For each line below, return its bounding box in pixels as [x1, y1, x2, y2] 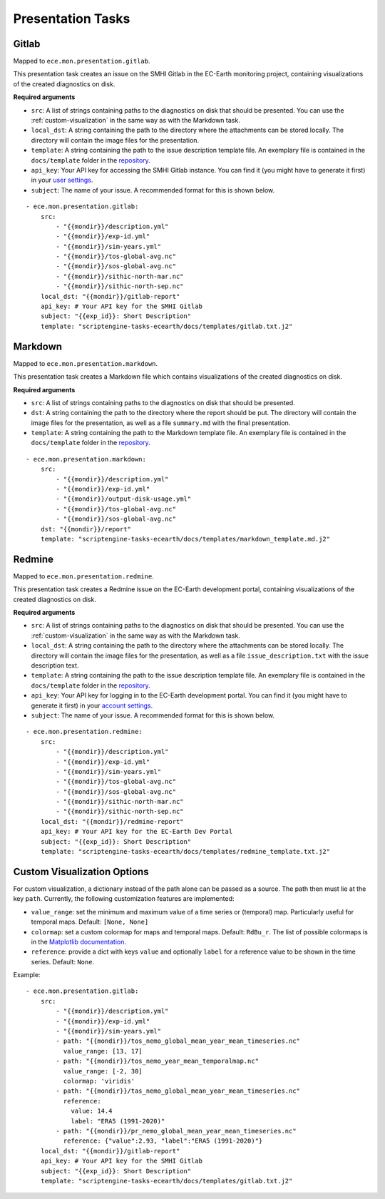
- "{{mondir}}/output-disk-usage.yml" [56, 495, 192, 503]
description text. [31, 661, 79, 670]
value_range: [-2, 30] [63, 1067, 143, 1075]
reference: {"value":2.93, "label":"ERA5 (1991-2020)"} [63, 1137, 263, 1145]
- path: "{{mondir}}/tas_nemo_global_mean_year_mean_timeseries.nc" [56, 1087, 301, 1095]
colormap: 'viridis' [63, 1077, 135, 1085]
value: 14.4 [71, 1107, 113, 1116]
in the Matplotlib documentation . [31, 937, 127, 946]
